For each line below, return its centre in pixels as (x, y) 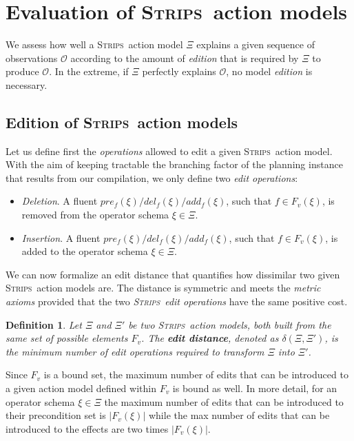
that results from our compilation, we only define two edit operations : (152, 177)
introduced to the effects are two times (87, 428)
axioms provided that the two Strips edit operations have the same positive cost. (177, 301)
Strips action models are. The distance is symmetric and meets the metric (163, 288)
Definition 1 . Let (44, 324)
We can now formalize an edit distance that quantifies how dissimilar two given (173, 274)
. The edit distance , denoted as (210, 338)
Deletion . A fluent (60, 201)
